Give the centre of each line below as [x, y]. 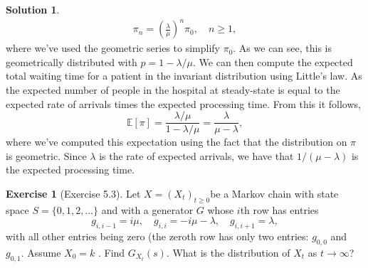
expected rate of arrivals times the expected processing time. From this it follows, [183, 103]
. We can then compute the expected [273, 61]
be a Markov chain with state [274, 193]
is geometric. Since [46, 155]
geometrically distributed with [72, 61]
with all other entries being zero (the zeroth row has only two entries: [157, 236]
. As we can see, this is [283, 48]
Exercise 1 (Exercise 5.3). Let [73, 193]
